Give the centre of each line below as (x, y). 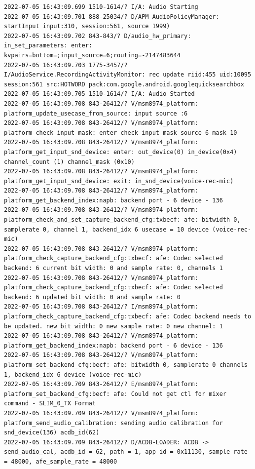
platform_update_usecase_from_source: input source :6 (96, 113)
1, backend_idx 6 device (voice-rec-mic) (73, 374)
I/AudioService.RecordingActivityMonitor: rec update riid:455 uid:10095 (128, 75)
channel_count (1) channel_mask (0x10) (69, 162)
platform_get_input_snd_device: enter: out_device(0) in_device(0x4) (121, 152)
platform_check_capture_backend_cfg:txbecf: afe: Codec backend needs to (128, 316)
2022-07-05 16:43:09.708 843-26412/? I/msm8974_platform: (101, 307)
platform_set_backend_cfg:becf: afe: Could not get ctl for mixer (115, 394)
